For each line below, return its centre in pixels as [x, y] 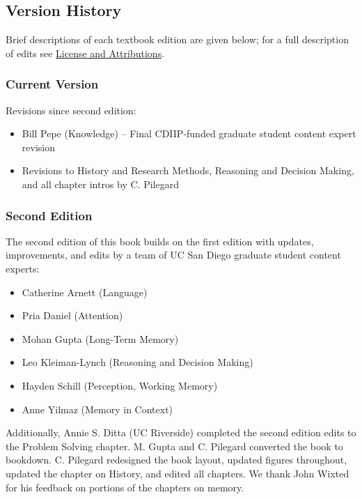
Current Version [52, 84]
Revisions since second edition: [71, 110]
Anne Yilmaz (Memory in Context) [97, 409]
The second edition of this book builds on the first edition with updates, [160, 241]
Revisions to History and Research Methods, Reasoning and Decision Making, [188, 170]
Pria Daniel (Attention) [72, 315]
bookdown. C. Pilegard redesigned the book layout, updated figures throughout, [176, 460]
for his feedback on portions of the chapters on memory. [125, 487]
